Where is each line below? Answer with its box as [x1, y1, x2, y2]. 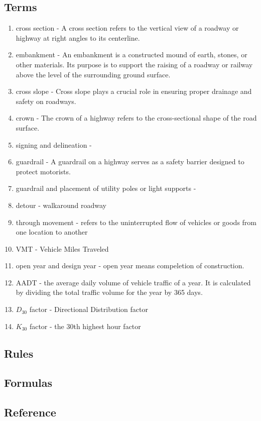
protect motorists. [16, 166, 71, 176]
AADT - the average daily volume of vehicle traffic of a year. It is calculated [16, 277, 251, 287]
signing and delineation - [16, 139, 92, 150]
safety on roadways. [16, 95, 76, 106]
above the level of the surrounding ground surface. [16, 69, 171, 79]
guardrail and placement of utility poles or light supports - [16, 183, 196, 193]
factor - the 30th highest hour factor [29, 321, 141, 331]
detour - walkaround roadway [16, 199, 106, 210]
